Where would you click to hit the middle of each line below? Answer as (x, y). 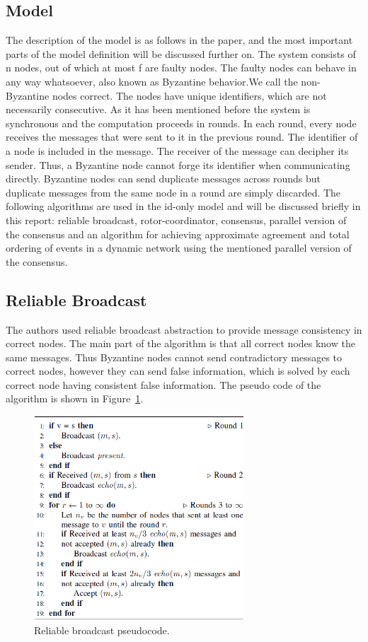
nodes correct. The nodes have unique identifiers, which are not (189, 95)
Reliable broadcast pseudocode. (102, 630)
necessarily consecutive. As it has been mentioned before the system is (158, 109)
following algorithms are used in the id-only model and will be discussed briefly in (183, 206)
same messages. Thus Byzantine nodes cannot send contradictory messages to (174, 357)
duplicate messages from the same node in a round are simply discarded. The (173, 192)
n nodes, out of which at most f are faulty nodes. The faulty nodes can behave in (181, 68)
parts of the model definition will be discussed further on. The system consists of (181, 53)
